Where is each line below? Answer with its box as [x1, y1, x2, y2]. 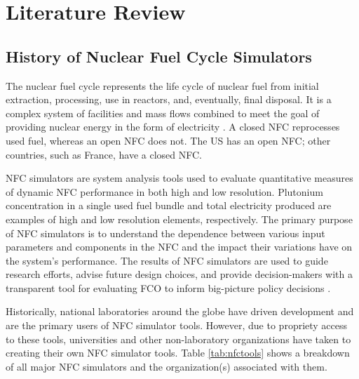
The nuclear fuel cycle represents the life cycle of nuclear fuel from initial [6, 78, 319, 93]
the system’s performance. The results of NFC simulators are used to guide [6, 253, 328, 267]
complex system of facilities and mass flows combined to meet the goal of [6, 105, 320, 120]
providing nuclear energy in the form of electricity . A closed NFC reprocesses [6, 119, 340, 134]
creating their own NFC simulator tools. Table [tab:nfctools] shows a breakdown [6, 345, 350, 360]
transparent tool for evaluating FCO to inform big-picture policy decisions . [6, 280, 331, 295]
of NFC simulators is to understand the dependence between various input [6, 225, 325, 240]
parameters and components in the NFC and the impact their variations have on [6, 239, 353, 254]
